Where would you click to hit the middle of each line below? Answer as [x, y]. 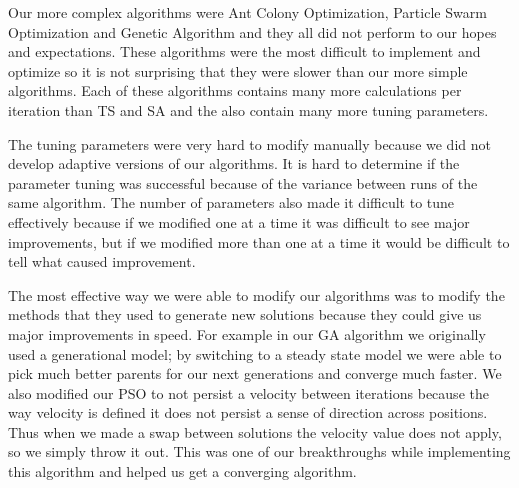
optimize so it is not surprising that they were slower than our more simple [238, 70]
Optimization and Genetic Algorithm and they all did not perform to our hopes [252, 31]
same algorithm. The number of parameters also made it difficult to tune [231, 202]
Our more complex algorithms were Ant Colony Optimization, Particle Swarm [247, 12]
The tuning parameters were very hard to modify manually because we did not [249, 143]
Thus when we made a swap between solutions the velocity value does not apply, [255, 431]
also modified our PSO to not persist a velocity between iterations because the [248, 392]
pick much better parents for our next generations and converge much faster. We [255, 373]
